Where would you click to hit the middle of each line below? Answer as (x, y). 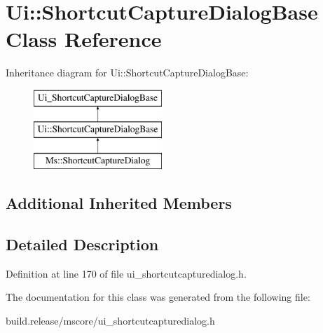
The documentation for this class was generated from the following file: (158, 297)
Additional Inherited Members (119, 203)
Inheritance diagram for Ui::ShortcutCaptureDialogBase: (127, 73)
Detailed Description (82, 244)
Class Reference (84, 39)
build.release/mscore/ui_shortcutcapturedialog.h (110, 321)
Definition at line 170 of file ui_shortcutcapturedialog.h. (126, 273)
